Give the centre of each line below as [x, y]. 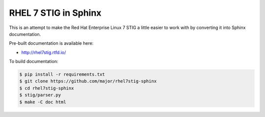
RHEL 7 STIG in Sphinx [55, 13]
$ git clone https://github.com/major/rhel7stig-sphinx [88, 81]
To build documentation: [34, 61]
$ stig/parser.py [40, 95]
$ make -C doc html [43, 102]
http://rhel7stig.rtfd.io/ [44, 52]
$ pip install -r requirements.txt [62, 74]
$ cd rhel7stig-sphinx [47, 88]
